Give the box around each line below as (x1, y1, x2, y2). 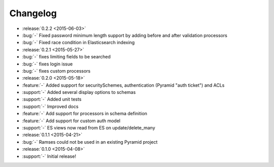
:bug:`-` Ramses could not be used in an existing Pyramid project (22, 139, 158, 145)
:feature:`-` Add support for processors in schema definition (22, 111, 147, 117)
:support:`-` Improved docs (22, 103, 79, 109)
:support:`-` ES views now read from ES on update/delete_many (22, 125, 156, 131)
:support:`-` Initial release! (22, 153, 76, 159)
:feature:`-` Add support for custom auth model (22, 117, 121, 124)
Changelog (9, 8, 57, 19)
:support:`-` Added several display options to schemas (22, 89, 136, 95)
